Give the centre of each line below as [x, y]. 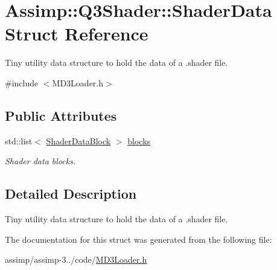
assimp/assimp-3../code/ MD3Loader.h [76, 259]
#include [22, 82]
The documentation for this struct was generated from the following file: [138, 239]
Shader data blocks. [40, 161]
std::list [19, 140]
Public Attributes [61, 115]
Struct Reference [77, 34]
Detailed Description [71, 194]
